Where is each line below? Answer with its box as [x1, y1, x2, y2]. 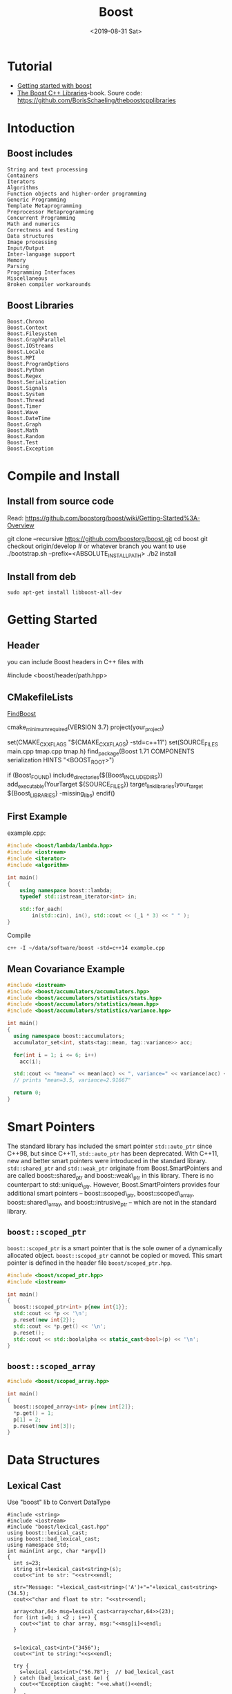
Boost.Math [7, 426, 39, 434]
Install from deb [7, 571, 77, 583]
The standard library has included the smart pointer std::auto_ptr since [7, 1142, 213, 1150]
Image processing [7, 238, 57, 245]
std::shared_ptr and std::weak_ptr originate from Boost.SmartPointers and [7, 1164, 222, 1172]
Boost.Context [7, 324, 48, 331]
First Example [7, 810, 68, 822]
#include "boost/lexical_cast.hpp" [7, 1523, 110, 1531]
